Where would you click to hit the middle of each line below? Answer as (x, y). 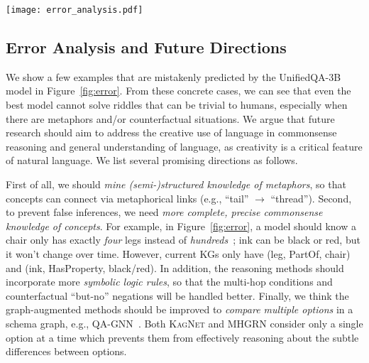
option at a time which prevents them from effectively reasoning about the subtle (182, 337)
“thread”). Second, (311, 198)
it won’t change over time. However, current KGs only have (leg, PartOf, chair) (178, 253)
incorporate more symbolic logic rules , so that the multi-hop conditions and (169, 282)
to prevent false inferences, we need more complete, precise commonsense (164, 212)
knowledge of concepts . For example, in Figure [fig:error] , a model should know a (181, 226)
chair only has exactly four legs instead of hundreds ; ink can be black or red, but (183, 240)
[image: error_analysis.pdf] (75, 10)
